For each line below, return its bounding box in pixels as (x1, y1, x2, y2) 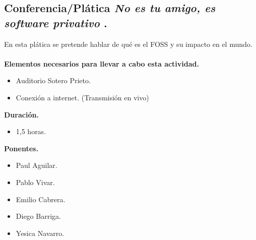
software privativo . (4, 15, 107, 30)
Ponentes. (4, 143, 38, 153)
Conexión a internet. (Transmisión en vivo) (16, 92, 149, 102)
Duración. (4, 109, 39, 119)
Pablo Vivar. (16, 176, 55, 187)
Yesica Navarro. (16, 227, 65, 238)
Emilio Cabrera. (16, 194, 66, 204)
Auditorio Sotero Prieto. (16, 75, 91, 86)
